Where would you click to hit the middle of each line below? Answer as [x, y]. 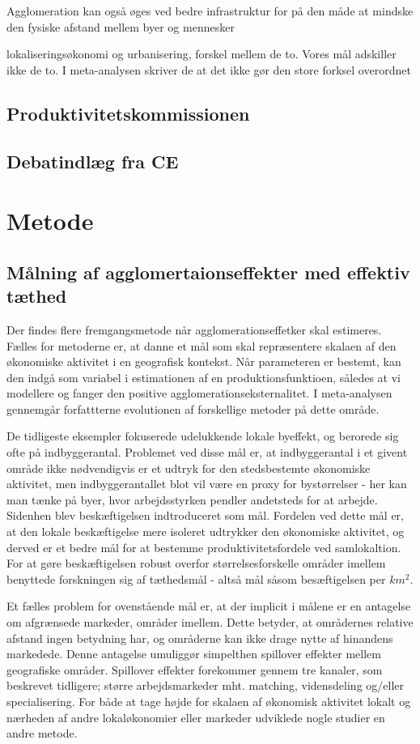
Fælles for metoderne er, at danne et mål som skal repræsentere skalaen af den [202, 345]
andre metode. [42, 733]
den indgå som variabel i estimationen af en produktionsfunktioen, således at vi [204, 377]
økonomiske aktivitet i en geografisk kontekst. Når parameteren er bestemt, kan [204, 361]
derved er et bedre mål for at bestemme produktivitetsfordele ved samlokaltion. [204, 547]
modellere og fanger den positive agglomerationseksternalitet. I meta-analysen [199, 393]
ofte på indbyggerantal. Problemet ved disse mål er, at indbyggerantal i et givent [207, 452]
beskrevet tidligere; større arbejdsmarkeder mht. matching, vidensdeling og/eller [206, 685]
